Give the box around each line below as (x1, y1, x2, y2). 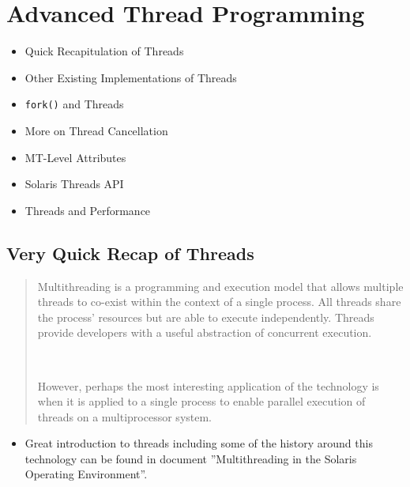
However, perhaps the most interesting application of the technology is (37, 377, 379, 394)
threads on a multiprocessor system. (37, 408, 213, 425)
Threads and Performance (24, 202, 151, 218)
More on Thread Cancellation (24, 122, 168, 138)
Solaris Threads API (24, 176, 124, 192)
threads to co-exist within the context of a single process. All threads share (37, 293, 401, 310)
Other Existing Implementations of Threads (24, 69, 237, 85)
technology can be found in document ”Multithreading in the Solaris (24, 450, 357, 466)
